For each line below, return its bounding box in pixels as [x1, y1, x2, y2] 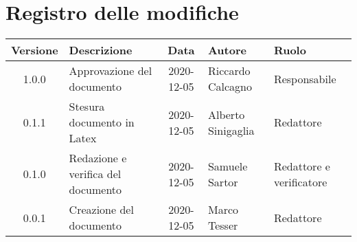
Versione [11, 42, 58, 58]
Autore [207, 42, 246, 58]
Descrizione [69, 42, 133, 58]
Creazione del [69, 201, 134, 218]
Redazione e [69, 150, 127, 166]
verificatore [273, 173, 327, 190]
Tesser [207, 217, 238, 234]
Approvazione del [69, 63, 152, 79]
